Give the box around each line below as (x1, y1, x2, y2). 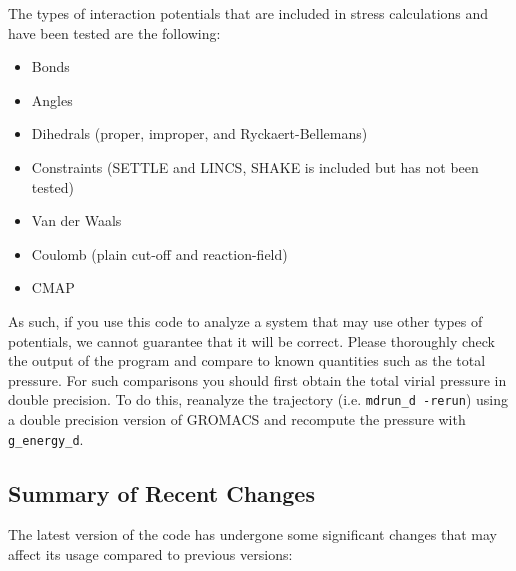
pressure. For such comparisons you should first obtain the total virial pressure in (8, 369, 507, 390)
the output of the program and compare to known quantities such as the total (8, 350, 486, 371)
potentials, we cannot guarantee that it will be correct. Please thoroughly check (8, 330, 495, 351)
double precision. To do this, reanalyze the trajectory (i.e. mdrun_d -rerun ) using (8, 389, 509, 410)
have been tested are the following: (8, 22, 221, 43)
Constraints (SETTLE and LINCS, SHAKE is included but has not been (31, 156, 479, 177)
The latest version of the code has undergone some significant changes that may (8, 524, 497, 545)
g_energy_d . (8, 428, 84, 449)
